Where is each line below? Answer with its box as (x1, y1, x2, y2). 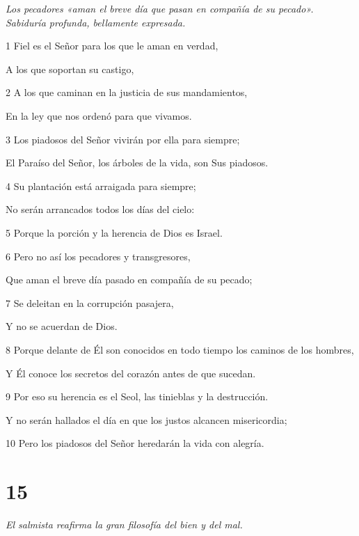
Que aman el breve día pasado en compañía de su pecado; (6, 272, 253, 287)
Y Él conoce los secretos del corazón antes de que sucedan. (6, 365, 256, 380)
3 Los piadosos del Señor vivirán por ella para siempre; (6, 132, 240, 146)
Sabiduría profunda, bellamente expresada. (6, 15, 186, 29)
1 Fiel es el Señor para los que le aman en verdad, (6, 38, 218, 53)
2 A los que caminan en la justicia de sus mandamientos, (6, 85, 248, 100)
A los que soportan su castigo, (6, 61, 134, 76)
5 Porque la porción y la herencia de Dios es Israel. (6, 225, 223, 239)
